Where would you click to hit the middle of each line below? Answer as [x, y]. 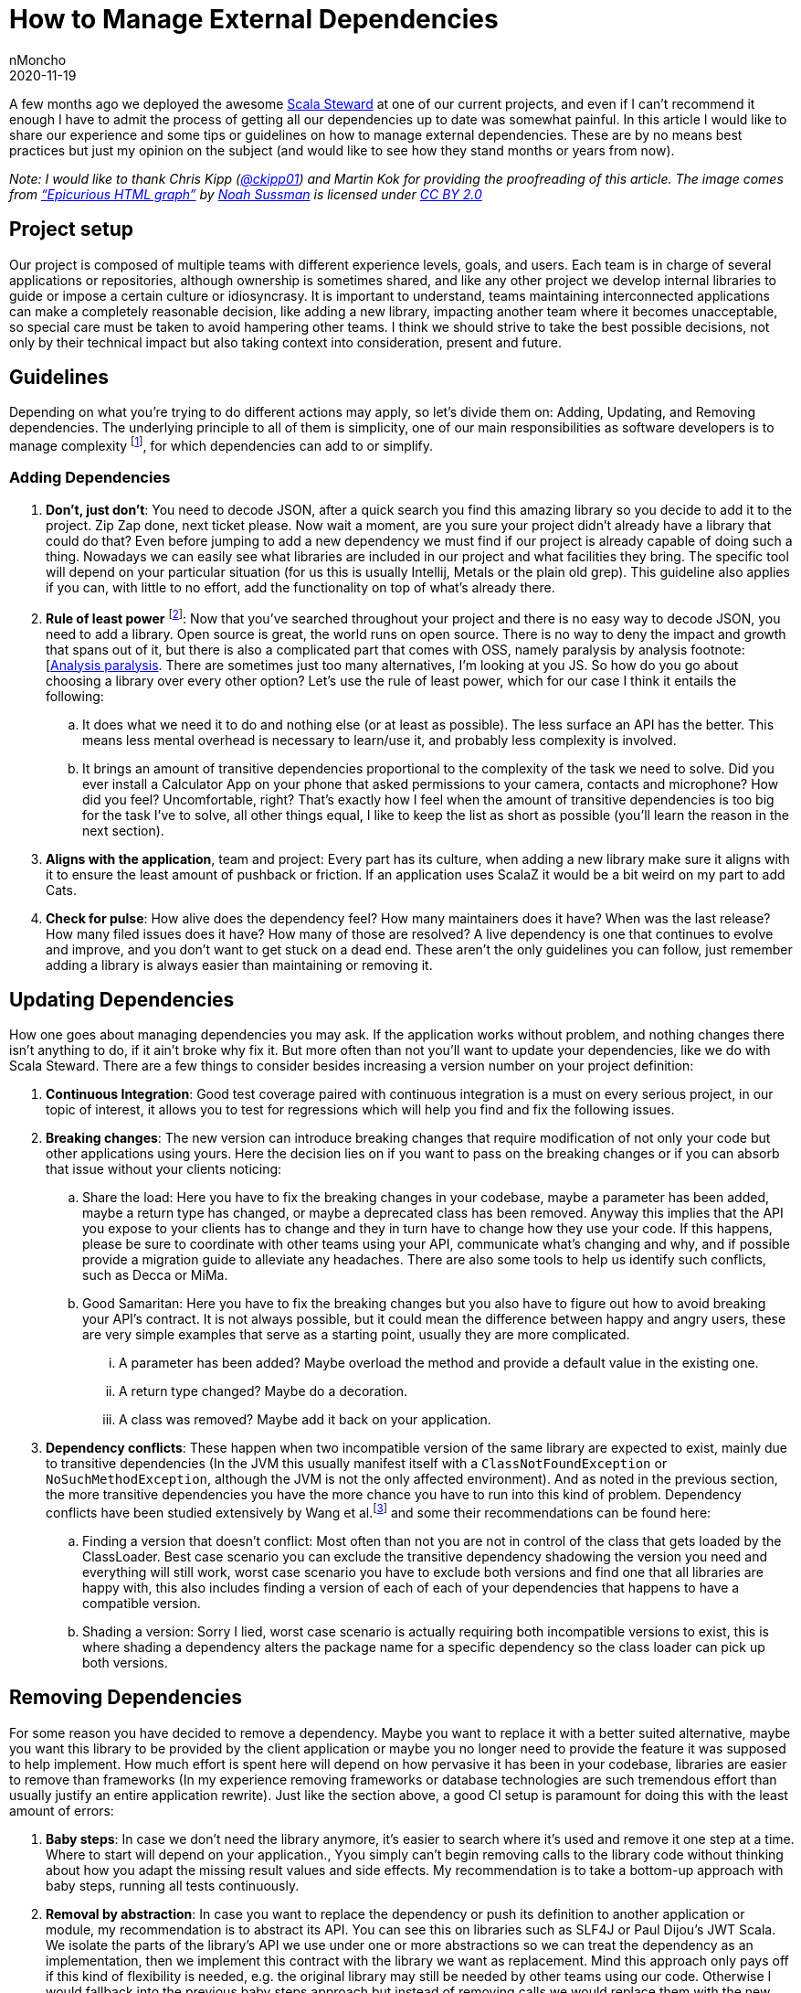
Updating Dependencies [122, 999]
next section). [123, 830]
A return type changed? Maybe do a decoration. [263, 1391]
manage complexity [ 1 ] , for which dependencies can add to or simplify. [221, 445]
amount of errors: [62, 1810]
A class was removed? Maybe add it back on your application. [305, 1420]
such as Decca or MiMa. [155, 1275]
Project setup [72, 229]
